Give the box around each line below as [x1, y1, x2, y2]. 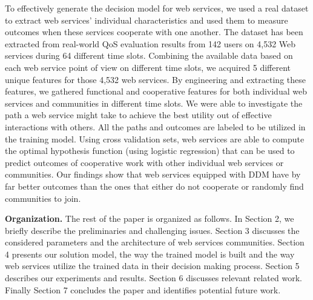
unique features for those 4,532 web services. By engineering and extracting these [5, 73, 306, 85]
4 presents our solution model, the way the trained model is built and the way [5, 247, 295, 260]
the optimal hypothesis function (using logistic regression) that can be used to [5, 144, 295, 157]
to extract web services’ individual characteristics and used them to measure [5, 13, 288, 26]
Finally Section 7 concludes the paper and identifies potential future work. [5, 283, 281, 296]
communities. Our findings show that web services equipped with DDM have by [5, 168, 301, 181]
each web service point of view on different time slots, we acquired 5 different [5, 61, 291, 73]
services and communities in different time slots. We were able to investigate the [5, 96, 303, 109]
